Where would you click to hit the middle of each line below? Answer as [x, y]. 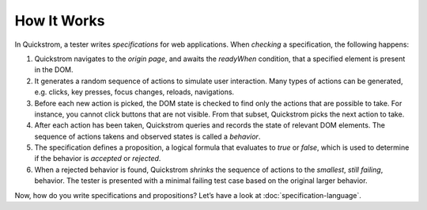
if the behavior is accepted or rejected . [98, 158]
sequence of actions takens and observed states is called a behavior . [147, 136]
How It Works [60, 21]
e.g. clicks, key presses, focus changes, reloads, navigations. [134, 92]
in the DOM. [54, 70]
